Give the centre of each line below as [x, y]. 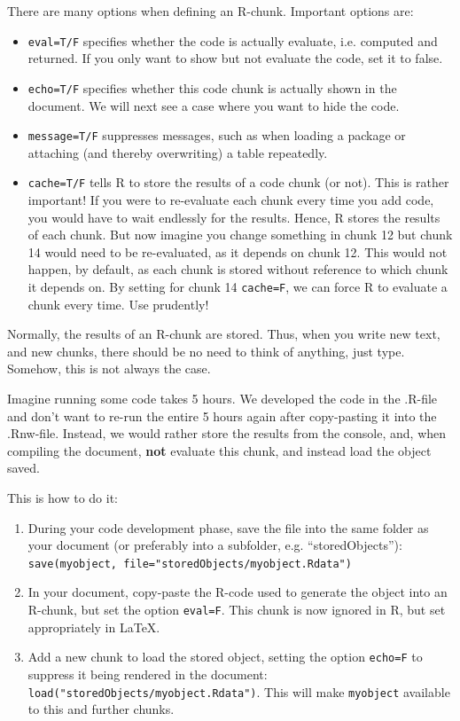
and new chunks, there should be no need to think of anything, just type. [206, 351]
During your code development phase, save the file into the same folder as [228, 527]
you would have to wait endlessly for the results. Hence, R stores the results [234, 217]
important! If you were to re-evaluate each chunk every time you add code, [231, 200]
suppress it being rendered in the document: [148, 674]
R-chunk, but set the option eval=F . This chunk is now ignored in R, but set [237, 609]
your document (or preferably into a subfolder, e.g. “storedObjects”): [215, 545]
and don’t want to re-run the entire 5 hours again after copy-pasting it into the [222, 415]
